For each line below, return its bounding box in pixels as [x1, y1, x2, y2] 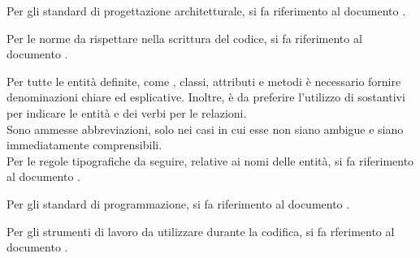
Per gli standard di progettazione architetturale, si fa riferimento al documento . [6, 2, 406, 19]
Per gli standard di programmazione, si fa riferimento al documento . [6, 195, 350, 212]
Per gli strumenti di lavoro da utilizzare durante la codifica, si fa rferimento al [6, 222, 395, 239]
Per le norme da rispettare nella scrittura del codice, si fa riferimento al [6, 29, 362, 46]
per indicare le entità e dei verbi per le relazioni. [6, 104, 247, 121]
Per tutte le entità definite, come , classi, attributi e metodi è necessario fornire [6, 72, 401, 89]
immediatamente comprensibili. [6, 136, 162, 153]
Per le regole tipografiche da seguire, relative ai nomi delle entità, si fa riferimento [6, 152, 414, 169]
